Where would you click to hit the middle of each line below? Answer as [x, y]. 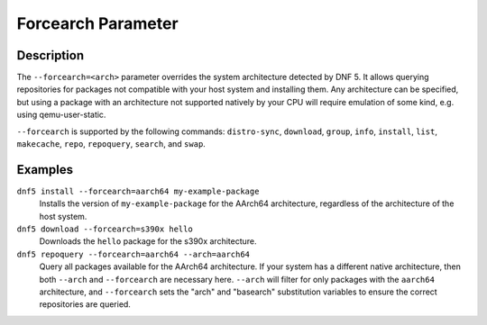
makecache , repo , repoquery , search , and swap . [111, 144]
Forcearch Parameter [98, 23]
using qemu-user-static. [61, 115]
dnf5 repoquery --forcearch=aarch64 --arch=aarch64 [133, 254]
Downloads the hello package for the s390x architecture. [148, 241]
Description [51, 55]
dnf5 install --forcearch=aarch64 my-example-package [138, 191]
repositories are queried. [85, 304]
